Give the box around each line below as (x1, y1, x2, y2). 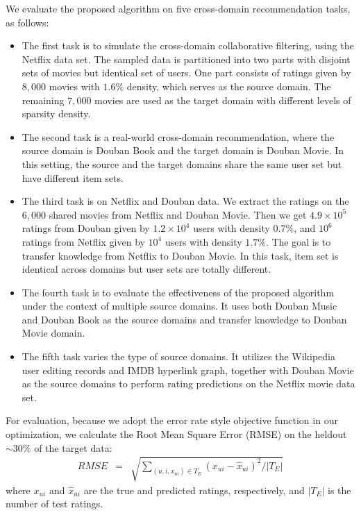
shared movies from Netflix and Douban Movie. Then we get (49, 207, 307, 221)
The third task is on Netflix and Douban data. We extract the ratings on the (22, 194, 349, 208)
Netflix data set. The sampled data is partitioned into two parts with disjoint (22, 51, 351, 66)
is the (328, 482, 351, 497)
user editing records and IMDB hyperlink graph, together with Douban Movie (22, 362, 354, 377)
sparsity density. (22, 106, 91, 121)
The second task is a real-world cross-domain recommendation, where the (22, 129, 335, 144)
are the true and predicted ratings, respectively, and (83, 482, 305, 497)
